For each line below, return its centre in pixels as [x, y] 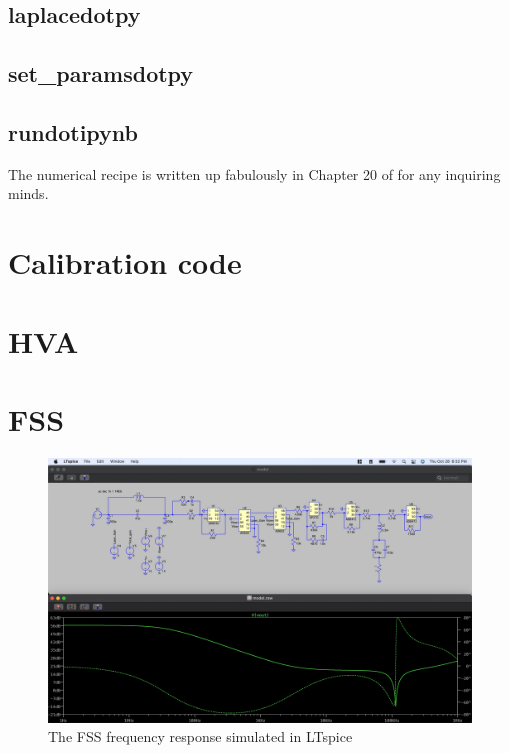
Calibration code [125, 262]
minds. [28, 193]
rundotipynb [73, 131]
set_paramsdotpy [101, 73]
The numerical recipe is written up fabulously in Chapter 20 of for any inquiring [254, 173]
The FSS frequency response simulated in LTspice [200, 736]
